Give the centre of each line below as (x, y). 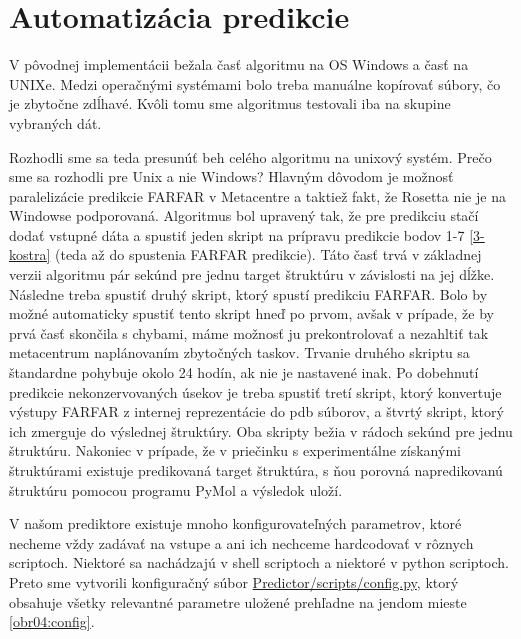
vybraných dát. (55, 122)
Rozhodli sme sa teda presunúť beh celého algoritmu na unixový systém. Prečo (250, 156)
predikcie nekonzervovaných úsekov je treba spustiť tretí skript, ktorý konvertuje (255, 391)
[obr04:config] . (52, 621)
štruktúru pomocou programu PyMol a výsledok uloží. (176, 489)
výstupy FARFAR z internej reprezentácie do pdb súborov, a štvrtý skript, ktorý (256, 411)
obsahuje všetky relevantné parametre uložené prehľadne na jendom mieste (238, 601)
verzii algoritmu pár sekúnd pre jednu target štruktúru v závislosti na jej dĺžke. (252, 274)
